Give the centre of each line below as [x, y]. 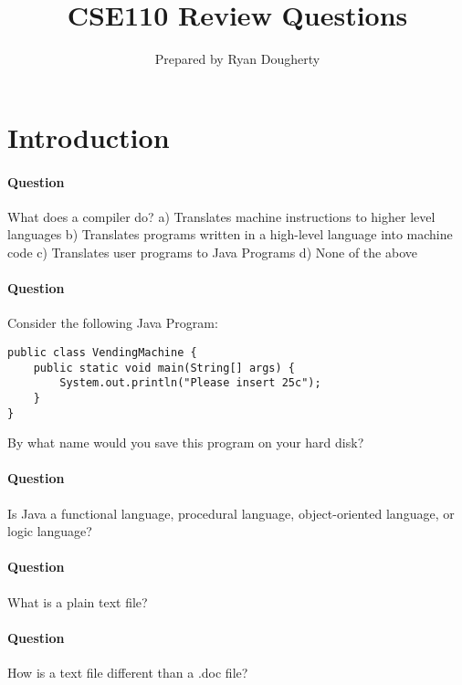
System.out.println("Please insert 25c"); [190, 383]
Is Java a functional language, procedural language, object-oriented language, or [231, 513]
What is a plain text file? [78, 601]
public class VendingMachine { [102, 352]
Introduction [89, 137]
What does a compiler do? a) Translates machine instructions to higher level [221, 216]
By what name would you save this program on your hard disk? [186, 443]
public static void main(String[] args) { [164, 368]
